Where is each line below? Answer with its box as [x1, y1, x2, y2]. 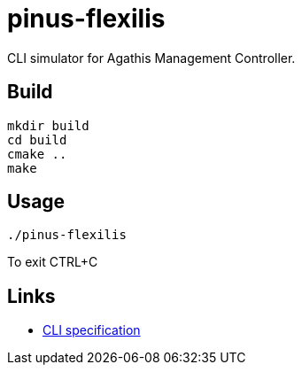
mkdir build [7, 118, 89, 133]
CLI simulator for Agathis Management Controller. [7, 50, 296, 66]
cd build [7, 132, 67, 147]
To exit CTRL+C [7, 254, 98, 270]
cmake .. [7, 146, 67, 161]
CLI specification [43, 322, 141, 338]
